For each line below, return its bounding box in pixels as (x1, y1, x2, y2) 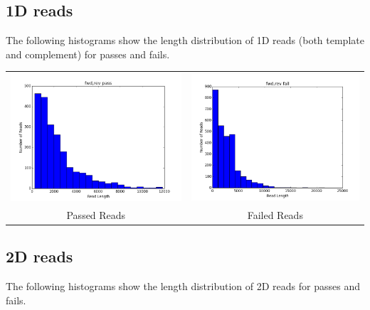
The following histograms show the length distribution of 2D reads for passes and (6, 278, 360, 293)
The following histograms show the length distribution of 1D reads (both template (6, 33, 364, 48)
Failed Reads (247, 207, 303, 222)
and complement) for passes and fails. (6, 46, 170, 61)
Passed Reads (66, 207, 126, 222)
